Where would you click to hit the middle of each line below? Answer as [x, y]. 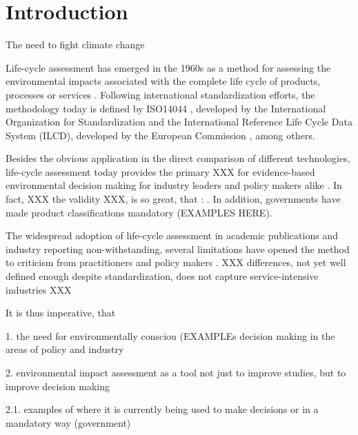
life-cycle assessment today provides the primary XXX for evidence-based [160, 171]
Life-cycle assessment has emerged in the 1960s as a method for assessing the [168, 67]
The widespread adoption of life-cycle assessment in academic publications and [172, 235]
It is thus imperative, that [61, 313]
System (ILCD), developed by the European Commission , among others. [160, 135]
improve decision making [58, 386]
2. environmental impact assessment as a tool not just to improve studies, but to [176, 372]
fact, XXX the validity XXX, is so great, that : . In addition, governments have [173, 199]
